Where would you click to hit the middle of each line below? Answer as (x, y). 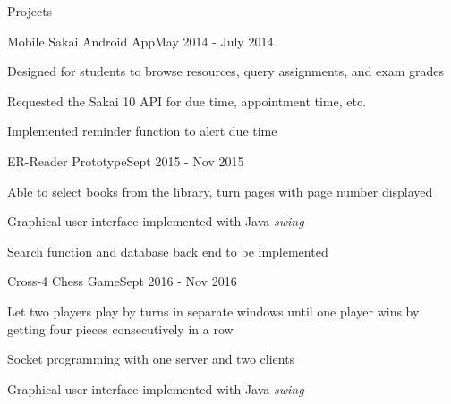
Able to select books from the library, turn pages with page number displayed (220, 191)
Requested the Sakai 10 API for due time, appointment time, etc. (187, 101)
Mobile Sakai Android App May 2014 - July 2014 (140, 41)
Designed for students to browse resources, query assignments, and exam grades (226, 71)
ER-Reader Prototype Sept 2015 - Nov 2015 (126, 160)
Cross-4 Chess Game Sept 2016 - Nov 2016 (122, 281)
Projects (30, 11)
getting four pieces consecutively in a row (120, 328)
